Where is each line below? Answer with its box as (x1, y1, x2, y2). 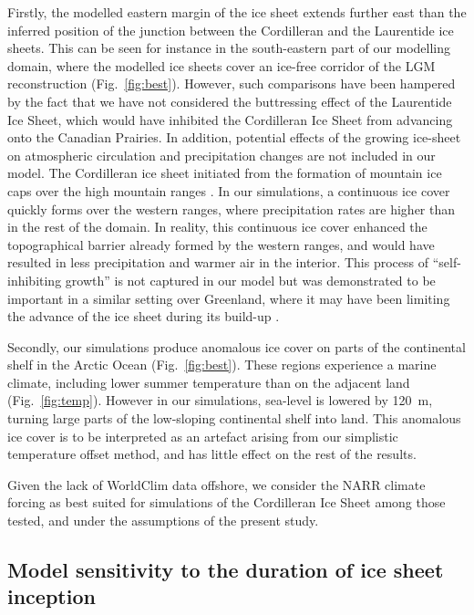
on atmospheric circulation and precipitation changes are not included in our (7, 145, 436, 164)
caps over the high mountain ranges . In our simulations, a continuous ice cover (7, 181, 450, 200)
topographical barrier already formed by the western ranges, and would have (7, 235, 435, 254)
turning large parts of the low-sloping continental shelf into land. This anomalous (7, 409, 461, 428)
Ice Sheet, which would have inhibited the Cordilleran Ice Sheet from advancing (7, 109, 453, 129)
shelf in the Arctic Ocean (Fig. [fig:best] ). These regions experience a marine (7, 355, 437, 374)
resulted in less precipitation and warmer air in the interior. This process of (7, 253, 428, 272)
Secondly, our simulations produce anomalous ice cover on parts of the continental (7, 337, 466, 356)
